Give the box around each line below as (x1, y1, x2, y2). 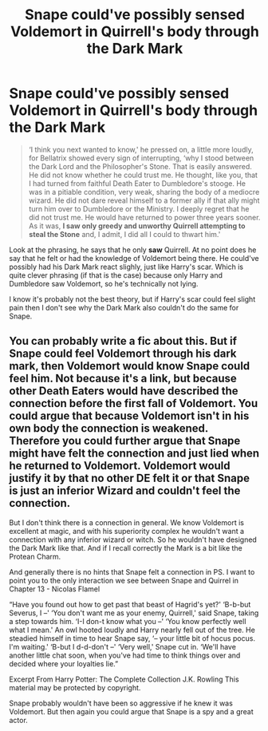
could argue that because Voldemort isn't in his (9, 409, 250, 423)
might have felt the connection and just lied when (9, 447, 260, 460)
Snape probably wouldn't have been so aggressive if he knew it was (9, 698, 234, 708)
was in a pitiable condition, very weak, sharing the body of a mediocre (28, 187, 260, 196)
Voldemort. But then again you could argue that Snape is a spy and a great (9, 706, 254, 716)
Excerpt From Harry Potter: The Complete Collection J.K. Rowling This (9, 674, 239, 684)
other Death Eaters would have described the (9, 385, 238, 398)
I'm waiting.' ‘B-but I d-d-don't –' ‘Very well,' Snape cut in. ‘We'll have (9, 642, 236, 651)
